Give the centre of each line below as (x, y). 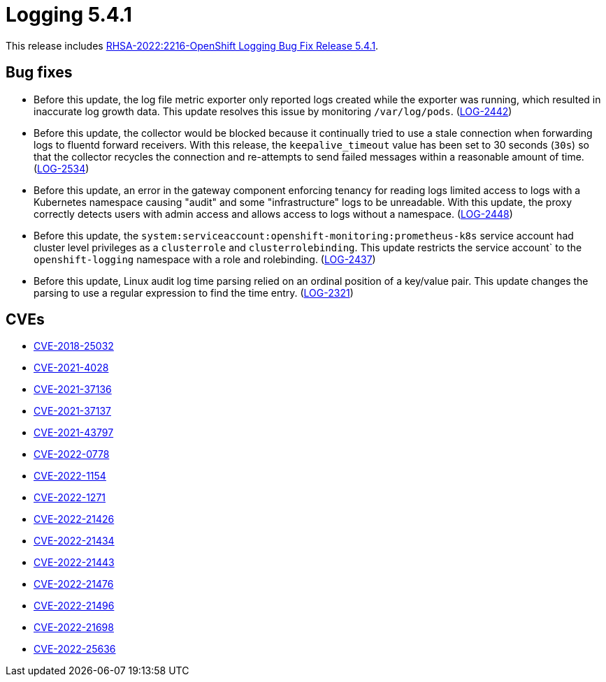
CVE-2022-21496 (74, 606)
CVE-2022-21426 (74, 519)
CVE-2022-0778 (72, 454)
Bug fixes (39, 73)
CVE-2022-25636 (75, 649)
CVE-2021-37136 (73, 390)
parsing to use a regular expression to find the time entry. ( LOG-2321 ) (194, 292)
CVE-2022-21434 (74, 541)
